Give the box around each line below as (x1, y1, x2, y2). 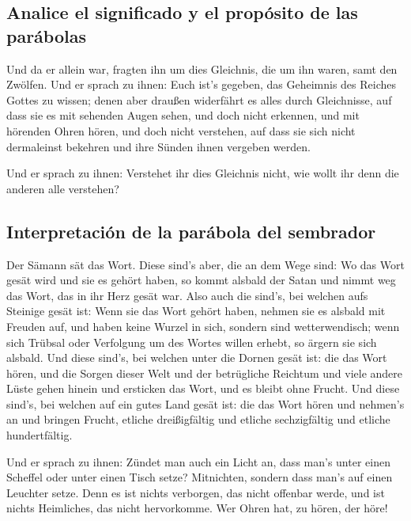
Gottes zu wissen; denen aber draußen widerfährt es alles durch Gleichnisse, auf (6, 91, 392, 108)
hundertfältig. (6, 427, 73, 443)
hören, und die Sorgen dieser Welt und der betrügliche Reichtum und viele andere (6, 364, 403, 381)
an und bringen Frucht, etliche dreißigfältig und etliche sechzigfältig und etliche (6, 411, 390, 428)
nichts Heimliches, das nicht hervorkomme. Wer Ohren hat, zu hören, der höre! (6, 500, 388, 516)
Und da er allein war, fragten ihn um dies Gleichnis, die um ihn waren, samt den (6, 60, 398, 77)
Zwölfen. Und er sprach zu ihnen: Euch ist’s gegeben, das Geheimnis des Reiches (6, 76, 397, 93)
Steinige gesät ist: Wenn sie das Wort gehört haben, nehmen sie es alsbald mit (6, 302, 386, 319)
